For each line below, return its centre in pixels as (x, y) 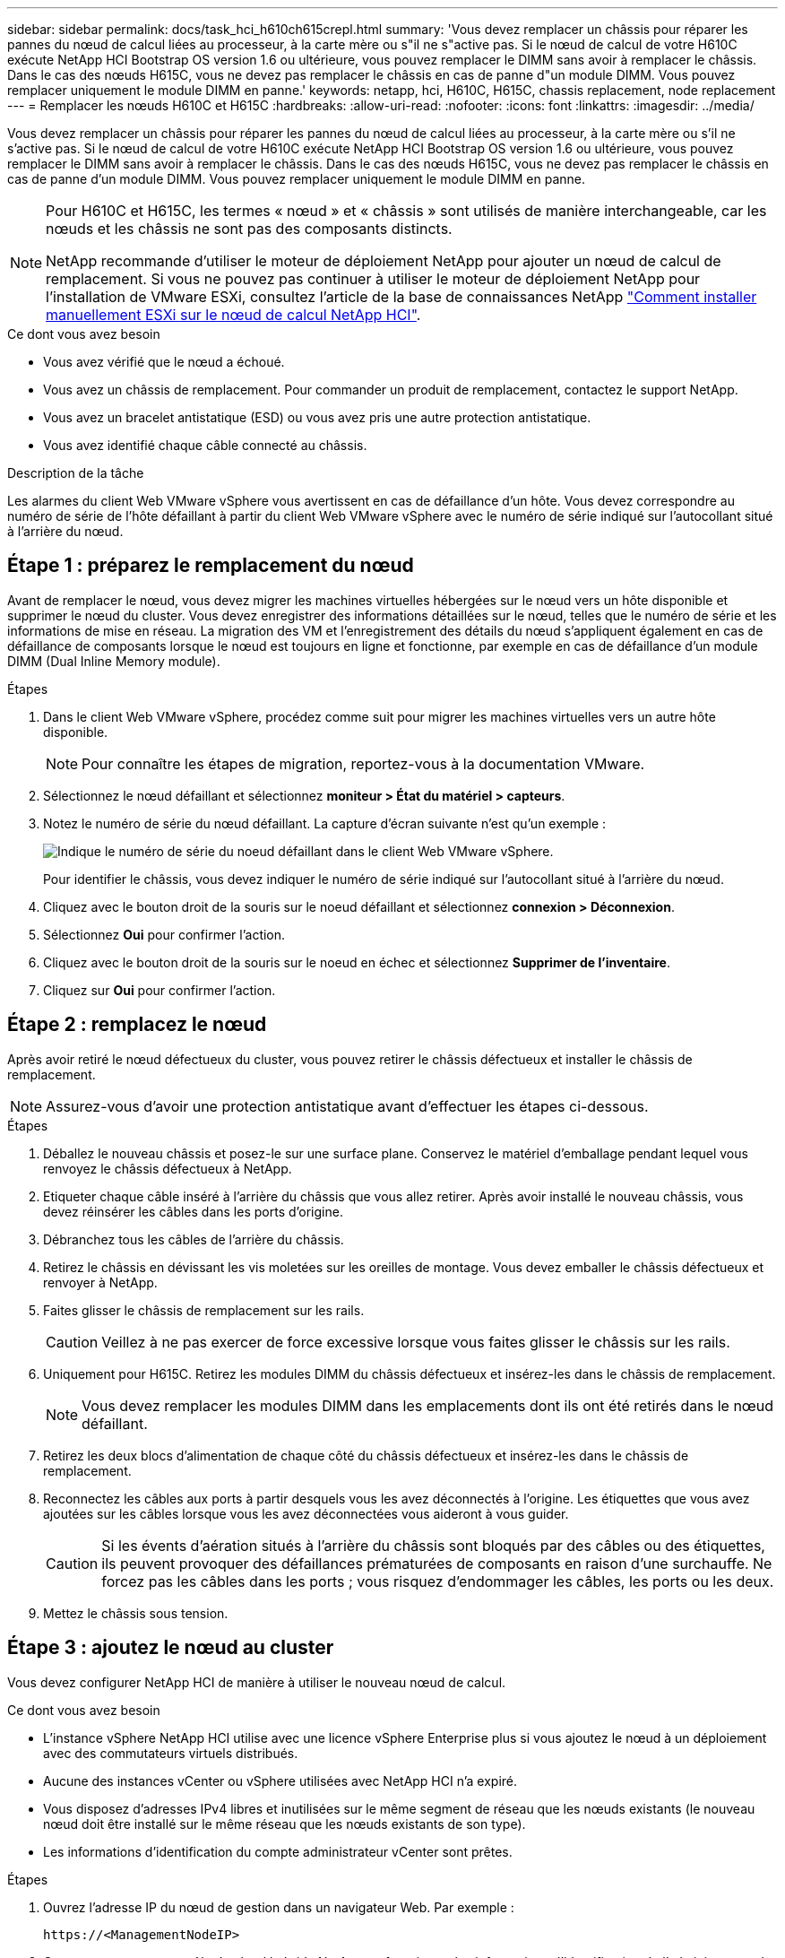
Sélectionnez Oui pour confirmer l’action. (164, 934)
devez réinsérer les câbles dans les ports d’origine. (193, 1211)
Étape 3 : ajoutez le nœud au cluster (171, 1648)
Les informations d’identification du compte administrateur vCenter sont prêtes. (278, 1851)
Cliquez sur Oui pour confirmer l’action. (160, 990)
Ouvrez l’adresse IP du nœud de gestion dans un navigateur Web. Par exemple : (279, 1907)
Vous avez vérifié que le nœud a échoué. (164, 362)
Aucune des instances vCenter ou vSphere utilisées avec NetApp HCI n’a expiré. (280, 1780)
